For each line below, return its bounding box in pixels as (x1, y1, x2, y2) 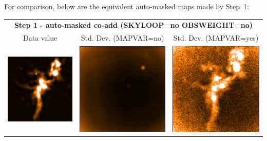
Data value (23, 32, 58, 43)
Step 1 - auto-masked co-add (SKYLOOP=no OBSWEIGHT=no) (14, 20, 253, 30)
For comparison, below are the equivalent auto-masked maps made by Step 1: (4, 1, 249, 11)
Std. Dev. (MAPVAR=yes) (173, 32, 259, 43)
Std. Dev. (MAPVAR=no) (81, 32, 164, 43)
